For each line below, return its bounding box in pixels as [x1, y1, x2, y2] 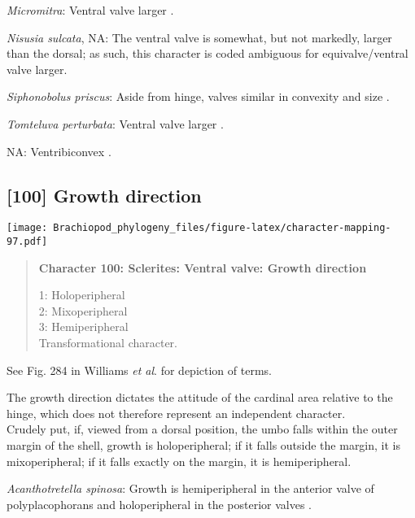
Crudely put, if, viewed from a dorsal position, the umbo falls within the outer [7, 420, 398, 437]
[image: [7, 222, 48, 234]
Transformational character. [38, 334, 177, 351]
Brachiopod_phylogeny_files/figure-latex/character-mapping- [53, 222, 391, 234]
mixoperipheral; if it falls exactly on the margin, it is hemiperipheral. [7, 452, 352, 469]
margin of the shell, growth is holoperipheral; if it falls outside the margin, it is [7, 437, 401, 454]
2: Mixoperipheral [38, 302, 128, 319]
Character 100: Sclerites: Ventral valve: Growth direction [38, 259, 367, 276]
